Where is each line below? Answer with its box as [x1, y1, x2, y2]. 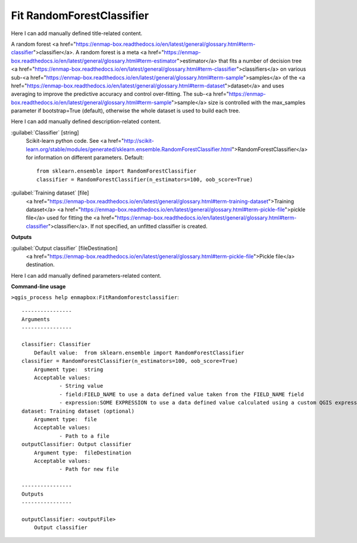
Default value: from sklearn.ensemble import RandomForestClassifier [33, 349, 245, 356]
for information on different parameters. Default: [26, 154, 144, 161]
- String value [59, 382, 104, 390]
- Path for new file [59, 466, 119, 473]
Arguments [21, 316, 50, 323]
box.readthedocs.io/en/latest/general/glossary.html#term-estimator [11, 57, 177, 64]
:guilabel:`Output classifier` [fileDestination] [11, 244, 118, 252]
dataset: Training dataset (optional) [21, 407, 135, 415]
